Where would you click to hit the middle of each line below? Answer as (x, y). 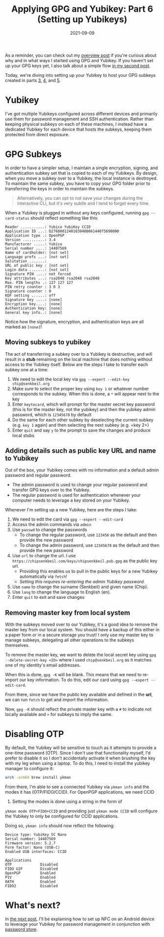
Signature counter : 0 (28, 291)
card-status (17, 218)
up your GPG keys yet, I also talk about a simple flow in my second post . (78, 66)
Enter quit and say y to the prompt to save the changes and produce (81, 430)
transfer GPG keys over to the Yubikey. (51, 490)
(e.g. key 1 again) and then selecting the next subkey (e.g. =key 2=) (81, 425)
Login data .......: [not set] (37, 270)
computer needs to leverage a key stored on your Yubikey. (71, 501)
